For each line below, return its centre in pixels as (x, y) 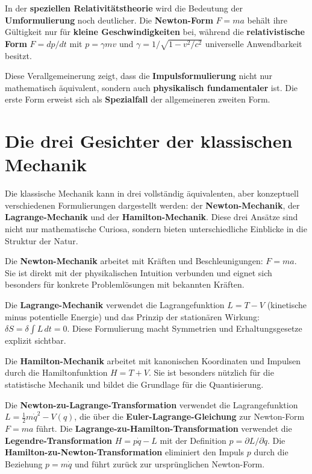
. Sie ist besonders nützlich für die (211, 372)
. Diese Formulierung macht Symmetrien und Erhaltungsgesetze (185, 328)
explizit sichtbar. (36, 340)
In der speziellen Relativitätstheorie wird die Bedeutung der (124, 8)
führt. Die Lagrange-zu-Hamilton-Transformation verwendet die (164, 428)
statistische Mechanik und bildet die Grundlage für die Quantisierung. (134, 384)
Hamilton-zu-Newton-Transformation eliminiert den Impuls (125, 452)
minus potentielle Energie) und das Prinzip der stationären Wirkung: (132, 316)
